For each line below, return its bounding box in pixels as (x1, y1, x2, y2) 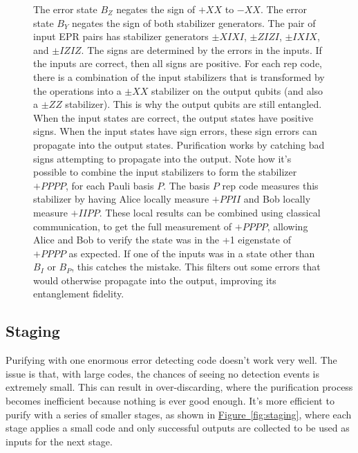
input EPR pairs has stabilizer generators (33, 29, 209, 44)
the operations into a (33, 83, 122, 98)
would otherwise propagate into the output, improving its (33, 272, 276, 287)
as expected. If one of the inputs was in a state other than (68, 246, 315, 260)
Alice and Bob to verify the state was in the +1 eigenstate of (33, 232, 291, 247)
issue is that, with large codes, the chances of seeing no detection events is (6, 366, 320, 380)
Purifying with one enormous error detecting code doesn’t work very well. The (6, 353, 337, 367)
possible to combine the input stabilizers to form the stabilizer (33, 165, 297, 179)
